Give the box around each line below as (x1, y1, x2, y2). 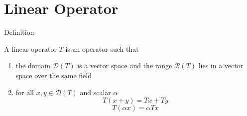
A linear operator (4, 43, 57, 54)
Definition (4, 27, 34, 37)
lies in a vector (198, 60, 244, 71)
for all (15, 87, 34, 97)
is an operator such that (65, 43, 139, 54)
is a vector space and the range (77, 60, 172, 71)
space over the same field (15, 70, 92, 80)
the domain (15, 60, 51, 71)
